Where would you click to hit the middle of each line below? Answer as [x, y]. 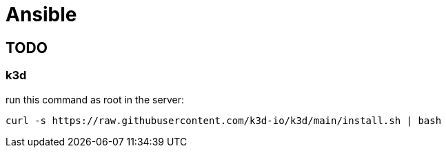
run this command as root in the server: [95, 99]
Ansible [41, 14]
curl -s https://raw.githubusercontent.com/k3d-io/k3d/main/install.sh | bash [224, 120]
